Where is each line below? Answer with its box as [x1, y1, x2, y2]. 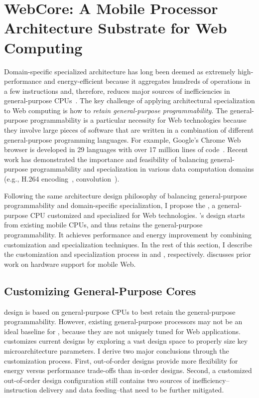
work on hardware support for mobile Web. [4, 258, 136, 269]
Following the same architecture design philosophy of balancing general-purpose [4, 190, 247, 200]
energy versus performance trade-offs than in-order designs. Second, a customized [4, 365, 252, 376]
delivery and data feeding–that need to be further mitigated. [39, 385, 224, 395]
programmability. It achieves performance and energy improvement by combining [4, 229, 252, 239]
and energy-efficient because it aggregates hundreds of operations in [44, 76, 251, 86]
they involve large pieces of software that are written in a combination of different [4, 125, 254, 135]
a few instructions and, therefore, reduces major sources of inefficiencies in [4, 85, 230, 96]
